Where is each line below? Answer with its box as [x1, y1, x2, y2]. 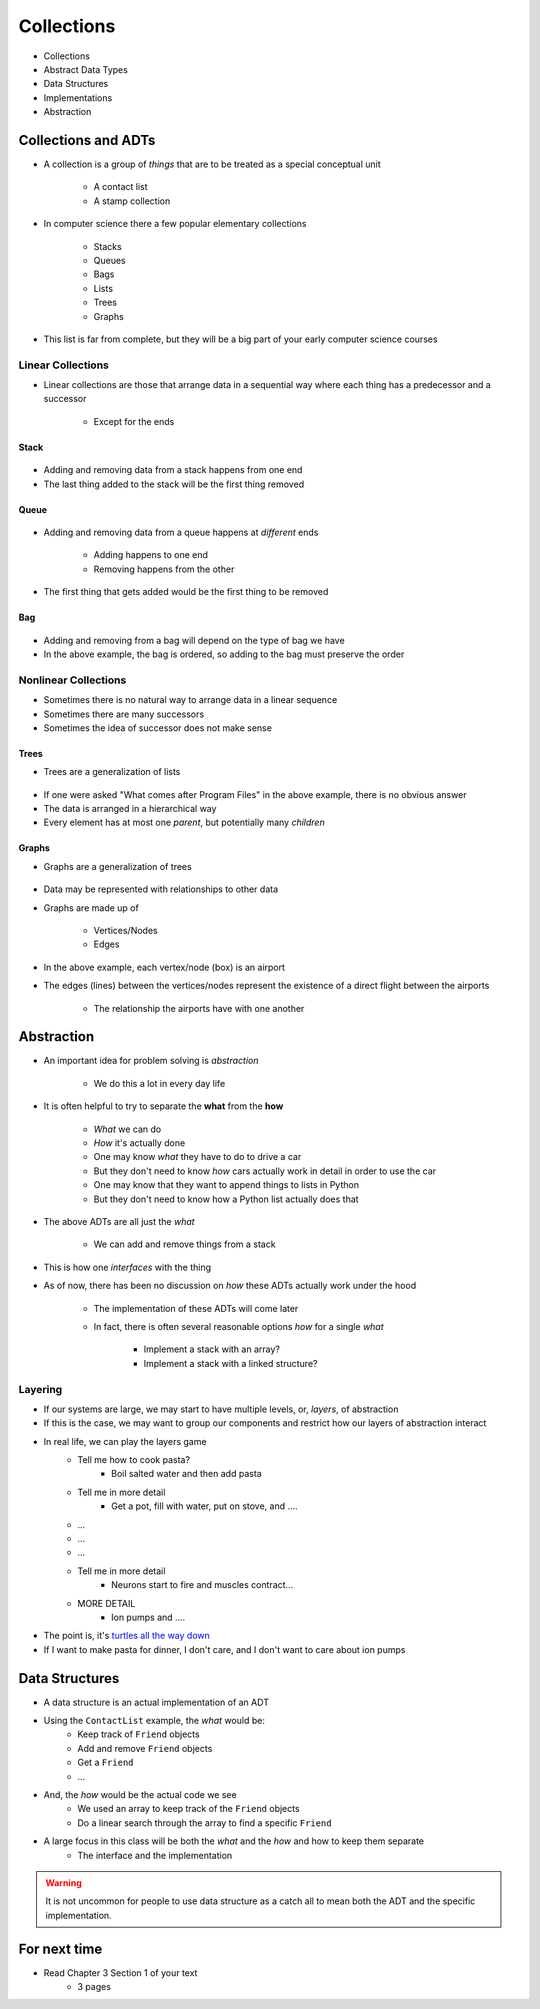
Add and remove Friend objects [77, 1742, 213, 1754]
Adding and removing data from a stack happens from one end [43, 464, 303, 476]
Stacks [93, 240, 122, 252]
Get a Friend [77, 1756, 134, 1769]
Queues [93, 254, 126, 266]
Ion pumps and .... [111, 1611, 186, 1623]
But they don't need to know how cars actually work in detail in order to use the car [93, 1165, 437, 1177]
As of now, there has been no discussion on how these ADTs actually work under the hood [43, 1280, 417, 1292]
